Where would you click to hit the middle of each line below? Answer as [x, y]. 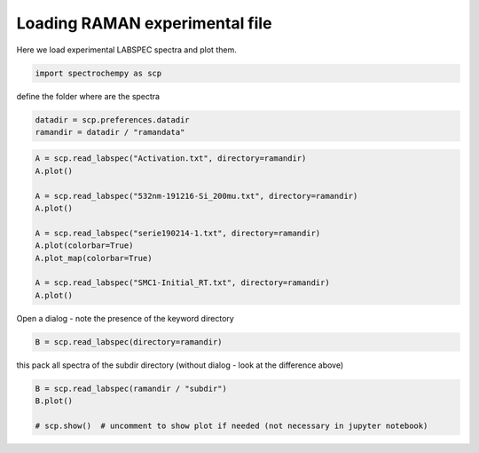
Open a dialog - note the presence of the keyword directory [125, 318]
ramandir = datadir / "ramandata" [110, 132]
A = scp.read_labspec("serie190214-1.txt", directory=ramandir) [178, 233]
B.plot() [54, 401]
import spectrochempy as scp [98, 73]
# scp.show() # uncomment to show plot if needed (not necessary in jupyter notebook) [232, 425]
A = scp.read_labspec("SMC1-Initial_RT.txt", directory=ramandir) [182, 283]
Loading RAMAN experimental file [144, 23]
